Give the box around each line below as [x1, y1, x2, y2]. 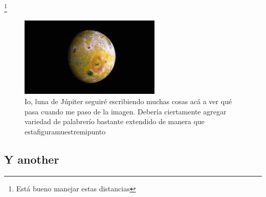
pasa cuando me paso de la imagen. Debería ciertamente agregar [25, 106, 227, 116]
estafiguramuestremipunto [25, 126, 106, 136]
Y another [4, 151, 59, 167]
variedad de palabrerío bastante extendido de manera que [25, 116, 205, 127]
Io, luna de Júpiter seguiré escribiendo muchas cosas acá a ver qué [25, 95, 232, 106]
